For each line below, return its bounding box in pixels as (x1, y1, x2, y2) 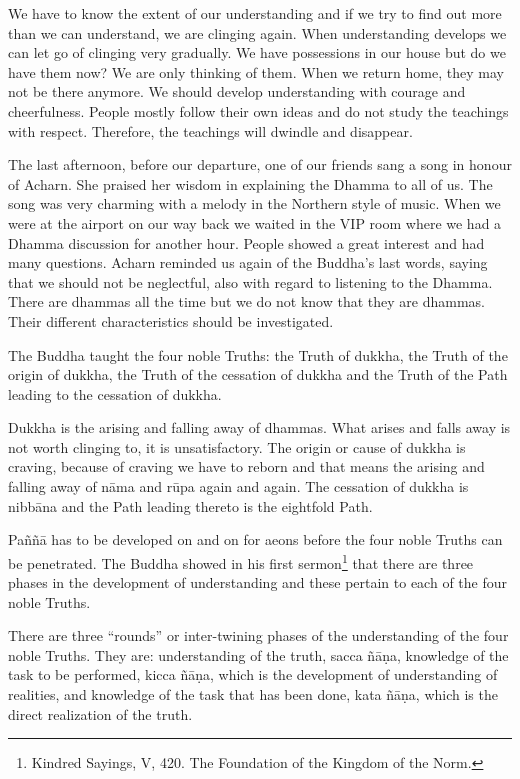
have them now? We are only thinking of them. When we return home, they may (8, 61, 504, 82)
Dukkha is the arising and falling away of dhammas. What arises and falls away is (8, 417, 511, 438)
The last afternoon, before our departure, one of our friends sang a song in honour (8, 154, 512, 175)
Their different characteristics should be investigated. (8, 310, 334, 331)
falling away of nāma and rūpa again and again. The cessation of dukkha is (8, 476, 469, 497)
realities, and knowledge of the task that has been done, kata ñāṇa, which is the (8, 684, 498, 705)
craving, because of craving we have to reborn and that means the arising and (8, 456, 485, 477)
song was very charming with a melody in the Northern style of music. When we (8, 193, 501, 214)
